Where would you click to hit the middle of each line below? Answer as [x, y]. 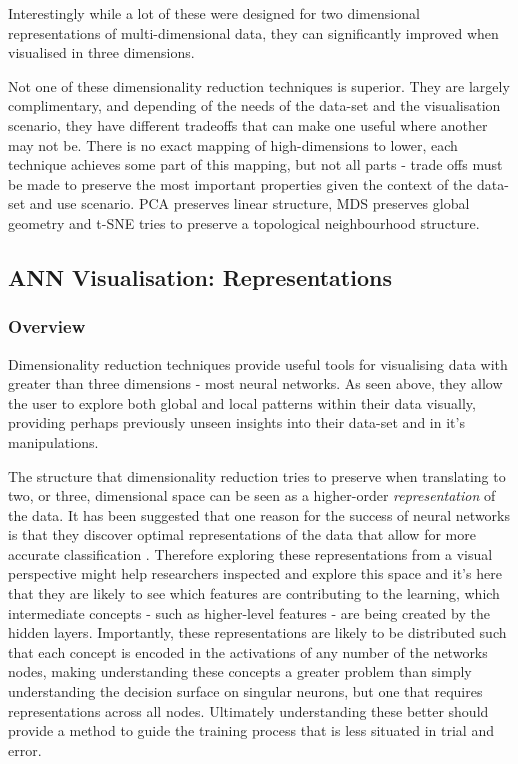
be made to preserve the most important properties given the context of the [240, 183]
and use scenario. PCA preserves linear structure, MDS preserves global [249, 203]
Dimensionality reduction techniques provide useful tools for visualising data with [258, 363]
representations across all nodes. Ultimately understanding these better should [248, 710]
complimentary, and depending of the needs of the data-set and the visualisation [254, 105]
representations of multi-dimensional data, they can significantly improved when [253, 32]
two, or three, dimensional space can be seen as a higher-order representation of [252, 495]
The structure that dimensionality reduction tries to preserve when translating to [257, 475]
